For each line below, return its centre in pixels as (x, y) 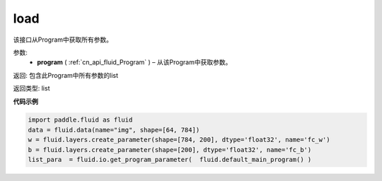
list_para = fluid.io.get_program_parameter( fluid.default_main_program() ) (170, 160)
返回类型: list (31, 88)
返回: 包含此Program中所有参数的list (66, 75)
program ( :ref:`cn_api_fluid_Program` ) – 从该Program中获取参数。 (134, 62)
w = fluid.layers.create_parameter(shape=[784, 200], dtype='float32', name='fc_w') (179, 140)
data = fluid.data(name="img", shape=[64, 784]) (114, 130)
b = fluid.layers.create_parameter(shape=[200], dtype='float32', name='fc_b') (170, 150)
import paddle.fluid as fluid (80, 120)
